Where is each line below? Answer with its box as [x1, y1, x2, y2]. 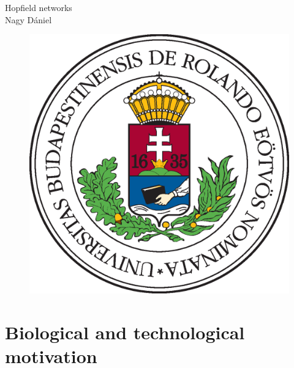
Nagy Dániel [5, 13, 52, 26]
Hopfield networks [5, 1, 72, 13]
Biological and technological [5, 319, 245, 344]
